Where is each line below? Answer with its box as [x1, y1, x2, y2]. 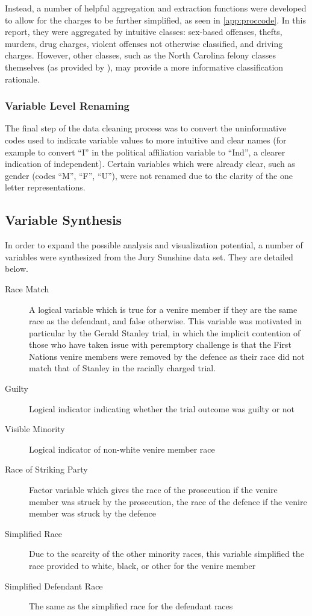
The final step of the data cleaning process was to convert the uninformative [5, 122, 287, 134]
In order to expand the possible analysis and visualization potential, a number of [5, 239, 303, 251]
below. [5, 262, 28, 275]
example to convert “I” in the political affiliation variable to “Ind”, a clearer [5, 145, 285, 158]
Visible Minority [5, 423, 65, 435]
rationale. [5, 72, 40, 85]
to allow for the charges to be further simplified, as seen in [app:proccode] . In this [5, 13, 306, 26]
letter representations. [5, 181, 86, 193]
